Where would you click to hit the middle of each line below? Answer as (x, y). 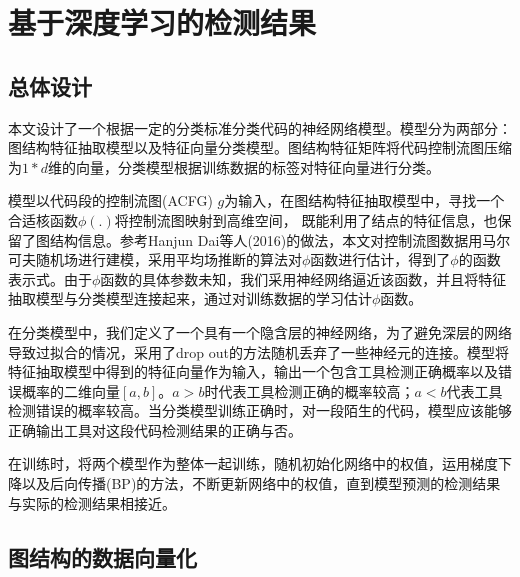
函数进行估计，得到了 (380, 259)
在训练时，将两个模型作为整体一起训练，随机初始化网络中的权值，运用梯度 (253, 463)
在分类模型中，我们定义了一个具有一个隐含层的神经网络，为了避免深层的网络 (260, 331)
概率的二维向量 (70, 390)
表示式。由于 (50, 278)
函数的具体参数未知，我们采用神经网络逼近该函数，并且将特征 (303, 278)
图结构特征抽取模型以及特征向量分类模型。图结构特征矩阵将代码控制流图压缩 (260, 147)
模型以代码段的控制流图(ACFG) (110, 200)
